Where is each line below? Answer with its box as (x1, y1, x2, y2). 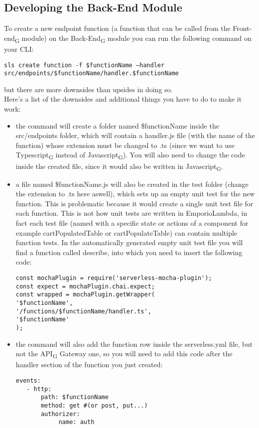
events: (15, 377, 41, 384)
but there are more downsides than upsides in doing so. (4, 84, 173, 94)
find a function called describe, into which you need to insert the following (15, 247, 243, 257)
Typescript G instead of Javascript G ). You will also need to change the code (15, 149, 245, 161)
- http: (26, 385, 52, 393)
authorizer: (40, 410, 80, 418)
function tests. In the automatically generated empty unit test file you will (15, 237, 243, 248)
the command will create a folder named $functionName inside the (15, 120, 219, 131)
